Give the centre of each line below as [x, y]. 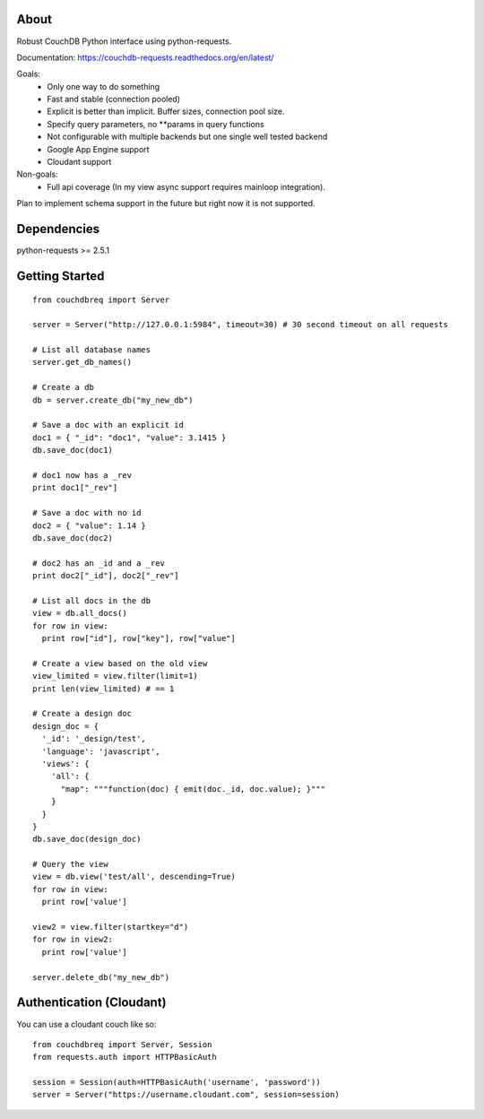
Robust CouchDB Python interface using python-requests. [124, 41]
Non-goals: [37, 174]
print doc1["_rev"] [75, 488]
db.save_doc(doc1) [73, 450]
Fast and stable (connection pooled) [114, 100]
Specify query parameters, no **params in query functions [156, 124]
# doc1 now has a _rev [82, 475]
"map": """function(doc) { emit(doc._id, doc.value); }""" [193, 789]
